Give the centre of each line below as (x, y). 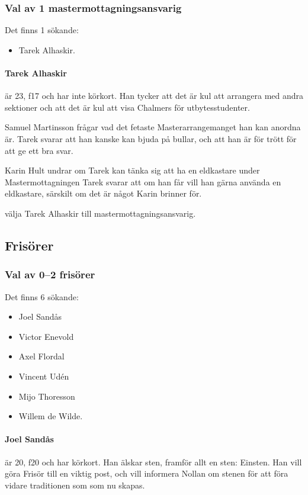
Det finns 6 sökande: (42, 296)
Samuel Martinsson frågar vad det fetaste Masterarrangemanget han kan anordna (153, 127)
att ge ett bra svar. (39, 150)
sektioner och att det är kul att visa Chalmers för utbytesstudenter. (127, 107)
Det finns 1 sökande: (42, 30)
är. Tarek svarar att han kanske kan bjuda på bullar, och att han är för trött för (151, 138)
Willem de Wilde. (51, 416)
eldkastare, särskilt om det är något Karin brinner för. (103, 193)
